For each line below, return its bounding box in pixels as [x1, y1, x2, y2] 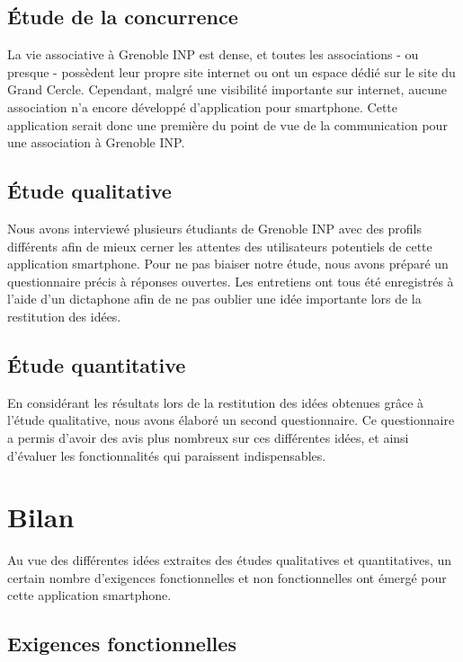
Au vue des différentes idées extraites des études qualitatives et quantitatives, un [7, 551, 452, 569]
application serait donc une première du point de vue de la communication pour [7, 115, 448, 134]
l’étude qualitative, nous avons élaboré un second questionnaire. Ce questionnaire [7, 410, 455, 429]
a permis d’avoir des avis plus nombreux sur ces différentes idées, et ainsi [7, 428, 409, 446]
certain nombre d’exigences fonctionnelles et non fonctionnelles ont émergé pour [7, 568, 447, 587]
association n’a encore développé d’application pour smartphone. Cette [7, 97, 397, 116]
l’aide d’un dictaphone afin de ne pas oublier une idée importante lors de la [7, 289, 422, 308]
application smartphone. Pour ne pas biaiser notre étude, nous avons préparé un [7, 254, 449, 273]
